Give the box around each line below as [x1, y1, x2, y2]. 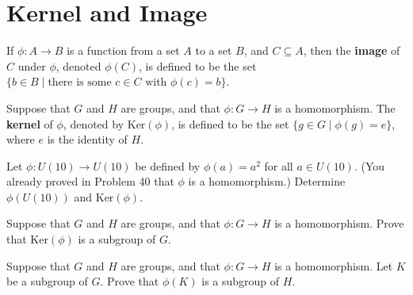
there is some [48, 77, 112, 89]
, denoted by [63, 115, 124, 132]
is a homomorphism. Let [274, 257, 393, 274]
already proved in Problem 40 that [6, 173, 174, 190]
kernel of [6, 115, 53, 132]
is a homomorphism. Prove [274, 215, 404, 232]
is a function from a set [67, 42, 180, 59]
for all [264, 157, 293, 174]
